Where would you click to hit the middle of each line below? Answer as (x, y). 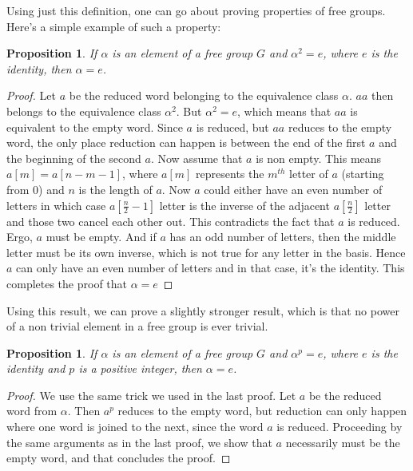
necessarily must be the (343, 442)
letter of (309, 174)
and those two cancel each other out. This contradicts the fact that (171, 221)
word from (32, 411)
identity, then (39, 68)
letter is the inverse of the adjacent (244, 205)
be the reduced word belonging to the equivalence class (204, 95)
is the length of (115, 189)
